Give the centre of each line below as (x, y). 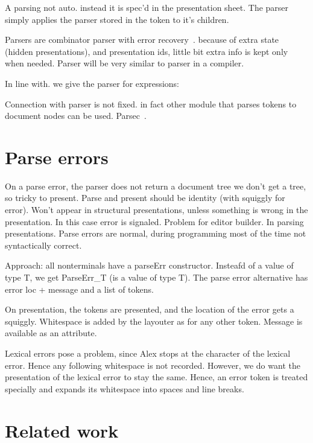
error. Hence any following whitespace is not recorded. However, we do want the (153, 365)
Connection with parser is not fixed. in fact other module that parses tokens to (151, 104)
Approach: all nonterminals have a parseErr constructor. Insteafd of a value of (149, 265)
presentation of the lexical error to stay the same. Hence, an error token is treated (156, 377)
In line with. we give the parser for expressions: (92, 83)
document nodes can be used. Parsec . (76, 116)
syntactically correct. (43, 245)
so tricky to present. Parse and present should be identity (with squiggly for (145, 198)
